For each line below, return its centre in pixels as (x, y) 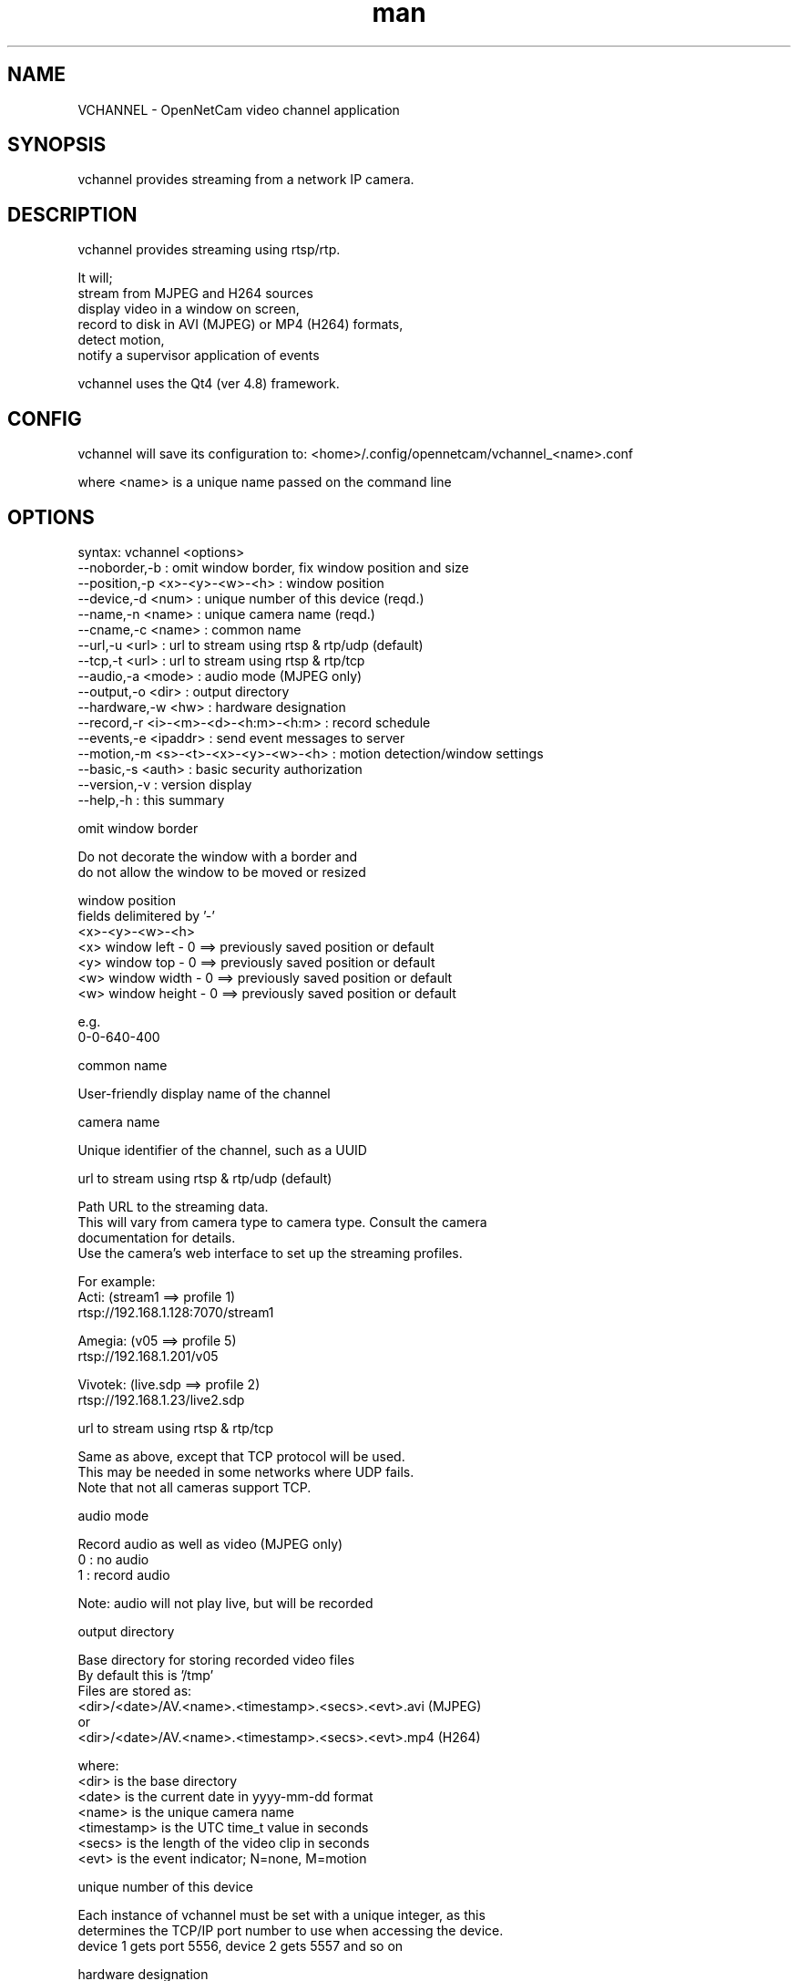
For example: (117, 1281)
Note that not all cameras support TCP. (194, 1487)
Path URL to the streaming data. (173, 1206)
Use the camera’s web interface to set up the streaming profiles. (270, 1253)
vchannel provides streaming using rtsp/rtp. (209, 250)
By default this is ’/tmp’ (146, 1675)
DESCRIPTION (72, 214)
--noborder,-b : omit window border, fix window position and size (273, 567)
